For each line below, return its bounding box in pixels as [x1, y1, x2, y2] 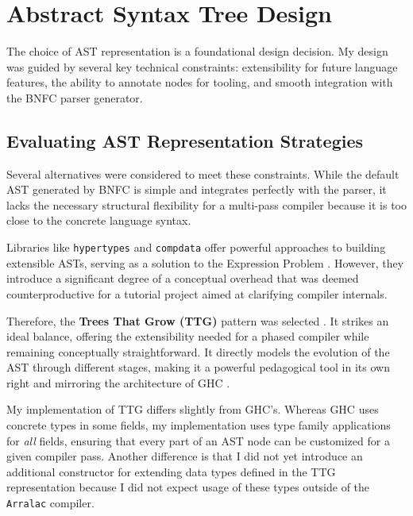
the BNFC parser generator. [6, 89, 143, 106]
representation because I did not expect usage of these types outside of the [6, 479, 370, 495]
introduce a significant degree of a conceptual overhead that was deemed [6, 270, 359, 287]
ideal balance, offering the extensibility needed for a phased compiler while [6, 328, 369, 345]
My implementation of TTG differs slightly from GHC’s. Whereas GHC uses [6, 401, 379, 418]
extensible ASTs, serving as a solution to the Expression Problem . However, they [6, 254, 404, 271]
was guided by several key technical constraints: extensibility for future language [6, 58, 398, 75]
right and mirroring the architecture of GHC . [6, 374, 230, 391]
